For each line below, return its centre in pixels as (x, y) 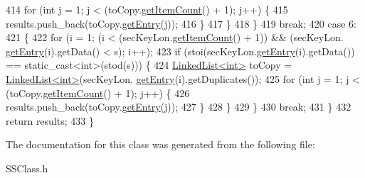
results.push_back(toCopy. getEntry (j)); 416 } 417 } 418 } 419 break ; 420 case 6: (181, 23)
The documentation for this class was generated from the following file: (160, 144)
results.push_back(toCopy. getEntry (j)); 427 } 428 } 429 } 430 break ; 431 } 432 (179, 107)
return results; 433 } (50, 120)
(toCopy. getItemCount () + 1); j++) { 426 (98, 93)
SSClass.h (27, 168)
